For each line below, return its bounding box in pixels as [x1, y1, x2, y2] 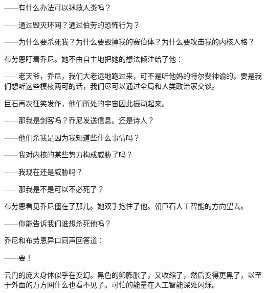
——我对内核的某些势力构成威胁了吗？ [4, 149, 133, 160]
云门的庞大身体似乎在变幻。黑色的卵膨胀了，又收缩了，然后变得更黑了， [4, 269, 248, 280]
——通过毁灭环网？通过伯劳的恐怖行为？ [4, 19, 140, 30]
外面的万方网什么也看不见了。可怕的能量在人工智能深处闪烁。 [11, 279, 219, 290]
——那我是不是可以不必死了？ [4, 183, 104, 194]
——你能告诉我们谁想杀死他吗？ [4, 217, 112, 228]
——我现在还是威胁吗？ [4, 166, 83, 177]
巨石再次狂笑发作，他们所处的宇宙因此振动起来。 [4, 97, 169, 108]
